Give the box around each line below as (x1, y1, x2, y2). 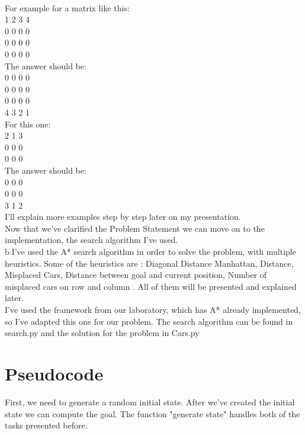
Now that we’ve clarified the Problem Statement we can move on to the (5, 222, 265, 234)
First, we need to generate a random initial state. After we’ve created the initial (5, 395, 295, 408)
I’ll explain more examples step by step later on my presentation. (5, 210, 241, 223)
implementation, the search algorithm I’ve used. (5, 234, 178, 246)
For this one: (5, 117, 51, 130)
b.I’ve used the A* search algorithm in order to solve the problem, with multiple (5, 245, 296, 258)
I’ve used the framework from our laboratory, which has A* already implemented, (5, 303, 301, 316)
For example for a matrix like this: (5, 1, 130, 14)
